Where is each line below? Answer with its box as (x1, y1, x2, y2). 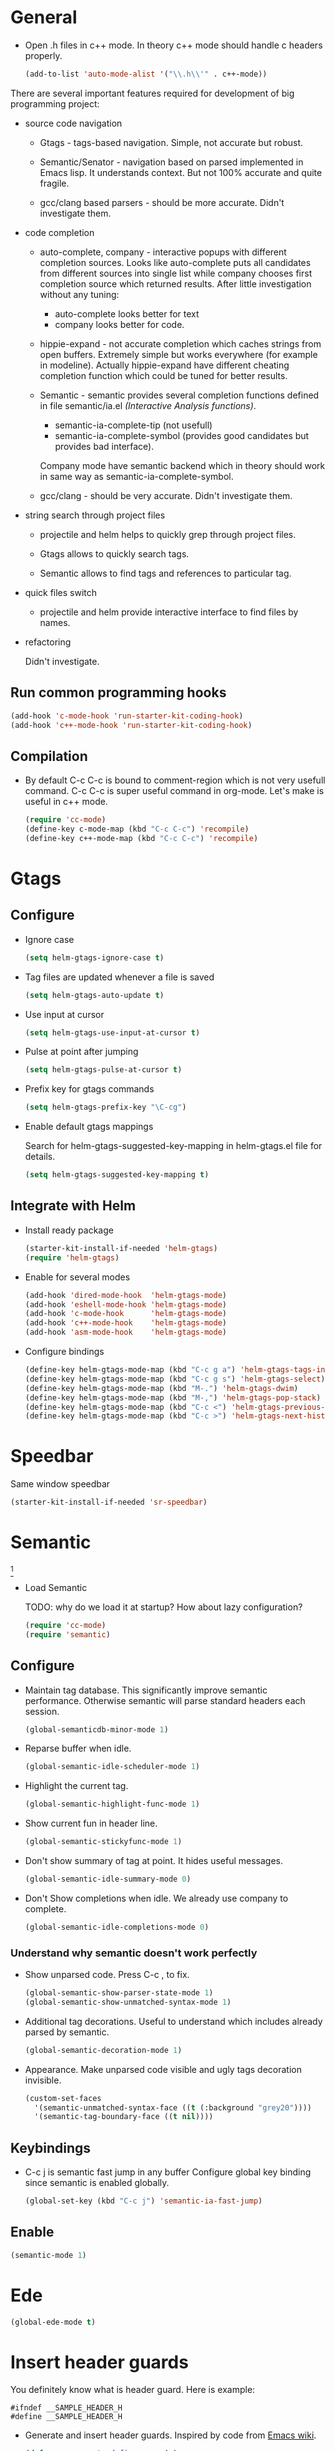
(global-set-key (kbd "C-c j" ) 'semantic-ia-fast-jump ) (24, 2196, 263, 2206)
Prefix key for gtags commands (24, 1083, 155, 1095)
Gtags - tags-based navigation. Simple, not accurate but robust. (39, 136, 304, 148)
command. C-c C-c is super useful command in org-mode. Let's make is (24, 785, 325, 797)
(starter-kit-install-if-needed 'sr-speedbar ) (10, 1497, 208, 1508)
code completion (24, 226, 95, 238)
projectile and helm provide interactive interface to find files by (39, 606, 299, 618)
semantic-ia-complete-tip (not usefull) (54, 419, 213, 431)
